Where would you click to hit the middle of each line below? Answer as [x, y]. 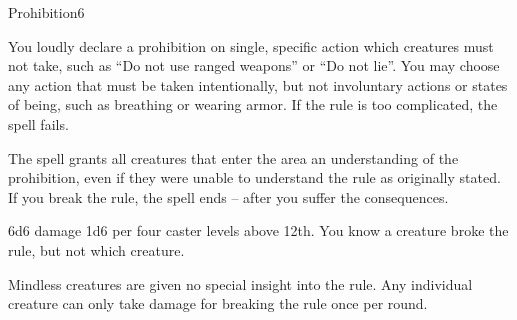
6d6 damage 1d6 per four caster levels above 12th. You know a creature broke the [258, 230]
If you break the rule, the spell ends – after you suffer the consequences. [228, 196]
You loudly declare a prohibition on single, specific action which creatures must [251, 45]
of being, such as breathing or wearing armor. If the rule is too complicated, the [253, 104]
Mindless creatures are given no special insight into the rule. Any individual [240, 283]
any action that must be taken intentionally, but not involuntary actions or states [258, 84]
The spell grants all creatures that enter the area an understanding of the [233, 157]
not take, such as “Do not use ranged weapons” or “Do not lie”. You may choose [254, 65]
